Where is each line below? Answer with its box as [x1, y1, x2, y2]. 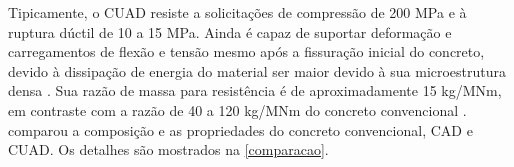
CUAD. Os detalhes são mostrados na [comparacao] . [8, 139, 329, 160]
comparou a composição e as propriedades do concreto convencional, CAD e [8, 119, 473, 140]
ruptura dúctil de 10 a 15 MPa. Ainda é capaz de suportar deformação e [8, 21, 452, 42]
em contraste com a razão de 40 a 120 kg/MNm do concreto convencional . [8, 99, 467, 120]
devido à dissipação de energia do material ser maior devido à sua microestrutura [8, 60, 507, 81]
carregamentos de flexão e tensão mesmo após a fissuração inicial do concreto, [8, 41, 485, 62]
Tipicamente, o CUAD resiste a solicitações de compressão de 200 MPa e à [8, 2, 467, 22]
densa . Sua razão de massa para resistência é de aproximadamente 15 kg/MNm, [8, 80, 502, 101]
